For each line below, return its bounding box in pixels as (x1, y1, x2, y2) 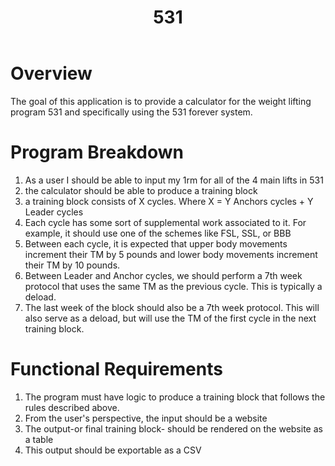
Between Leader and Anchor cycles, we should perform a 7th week (24, 269, 303, 281)
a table (24, 433, 54, 445)
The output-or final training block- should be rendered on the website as (24, 422, 323, 435)
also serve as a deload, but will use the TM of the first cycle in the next (24, 312, 317, 324)
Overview (10, 62, 93, 85)
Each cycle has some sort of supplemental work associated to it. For (24, 216, 307, 228)
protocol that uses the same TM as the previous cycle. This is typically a (24, 280, 323, 292)
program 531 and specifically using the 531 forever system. (10, 106, 253, 118)
